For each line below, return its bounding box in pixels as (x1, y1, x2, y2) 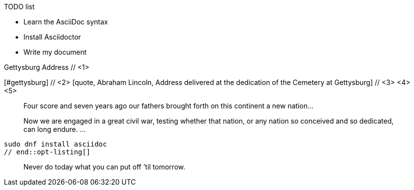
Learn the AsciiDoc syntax (23, 18, 108, 26)
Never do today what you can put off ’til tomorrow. (23, 163, 185, 171)
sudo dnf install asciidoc (4, 140, 107, 148)
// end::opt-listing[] (4, 148, 91, 156)
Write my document (23, 48, 87, 56)
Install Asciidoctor (23, 33, 81, 41)
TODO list (4, 2, 35, 11)
